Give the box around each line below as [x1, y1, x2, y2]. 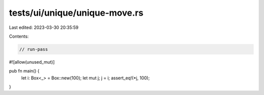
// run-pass [19, 47, 48, 52]
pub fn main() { [9, 68, 40, 74]
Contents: [9, 33, 29, 39]
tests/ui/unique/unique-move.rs [9, 7, 144, 18]
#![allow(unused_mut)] [9, 59, 55, 65]
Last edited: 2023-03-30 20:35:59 [9, 24, 79, 30]
